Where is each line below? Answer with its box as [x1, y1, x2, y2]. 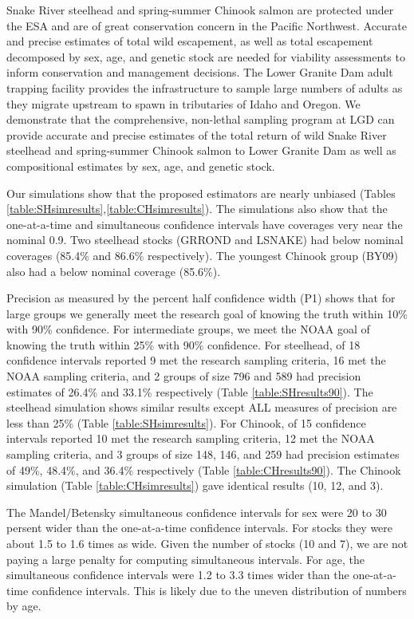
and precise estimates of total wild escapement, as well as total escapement [6, 33, 373, 49]
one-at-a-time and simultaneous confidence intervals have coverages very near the [6, 215, 403, 232]
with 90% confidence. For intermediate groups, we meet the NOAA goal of [6, 321, 370, 337]
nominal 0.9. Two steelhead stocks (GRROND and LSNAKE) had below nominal [6, 231, 404, 248]
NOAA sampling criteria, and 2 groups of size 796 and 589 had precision [6, 368, 361, 384]
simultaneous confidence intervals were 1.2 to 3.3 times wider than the [6, 566, 349, 583]
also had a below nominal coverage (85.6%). [6, 262, 221, 279]
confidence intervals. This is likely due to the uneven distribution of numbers [31, 582, 407, 598]
